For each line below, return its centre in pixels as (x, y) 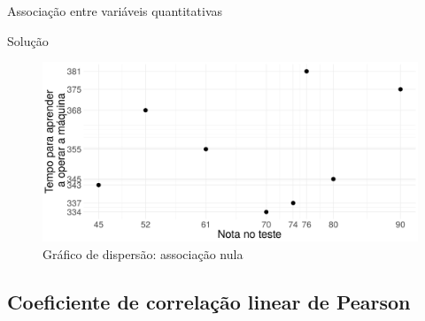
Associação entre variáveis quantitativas (115, 11)
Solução (28, 40)
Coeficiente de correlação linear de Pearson (209, 302)
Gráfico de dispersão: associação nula (143, 254)
